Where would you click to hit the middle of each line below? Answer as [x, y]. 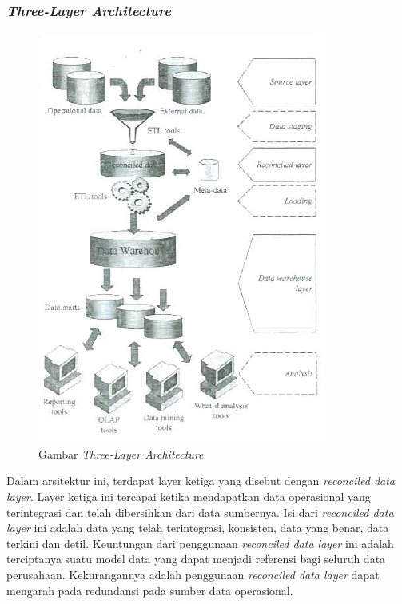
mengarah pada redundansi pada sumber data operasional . [150, 590]
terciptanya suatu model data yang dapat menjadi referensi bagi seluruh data [196, 559]
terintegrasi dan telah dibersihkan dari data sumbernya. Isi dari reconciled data [200, 512]
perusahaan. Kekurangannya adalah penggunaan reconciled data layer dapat [193, 574]
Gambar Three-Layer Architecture [121, 453]
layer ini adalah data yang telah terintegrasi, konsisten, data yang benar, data [198, 528]
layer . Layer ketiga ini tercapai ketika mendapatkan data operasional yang [189, 496]
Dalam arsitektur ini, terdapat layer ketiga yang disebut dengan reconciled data [201, 481]
